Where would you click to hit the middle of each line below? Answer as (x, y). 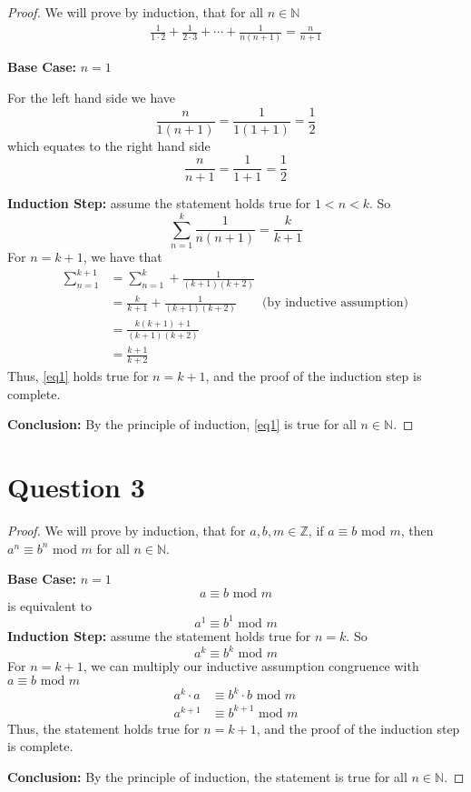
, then (417, 531)
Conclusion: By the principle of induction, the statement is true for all (207, 776)
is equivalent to (50, 605)
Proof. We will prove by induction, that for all (136, 12)
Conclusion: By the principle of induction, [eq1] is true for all (182, 424)
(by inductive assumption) (335, 303)
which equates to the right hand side (109, 145)
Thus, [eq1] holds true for (78, 376)
